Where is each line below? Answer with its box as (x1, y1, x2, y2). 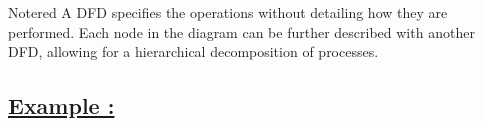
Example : (8, 90, 115, 121)
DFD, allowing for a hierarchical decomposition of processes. (8, 41, 379, 62)
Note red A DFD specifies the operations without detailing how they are (8, 2, 448, 22)
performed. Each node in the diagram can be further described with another (8, 21, 475, 42)
